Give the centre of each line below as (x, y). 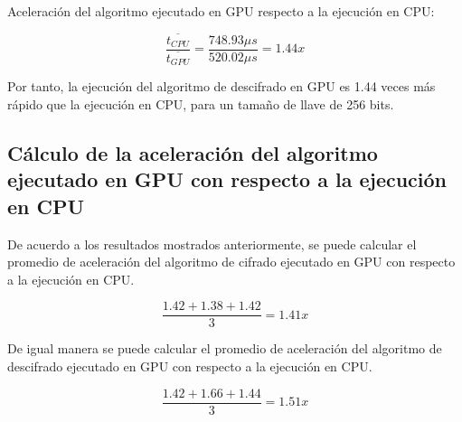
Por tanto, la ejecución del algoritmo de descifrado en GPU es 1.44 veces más (222, 86)
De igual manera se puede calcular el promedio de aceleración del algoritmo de (225, 348)
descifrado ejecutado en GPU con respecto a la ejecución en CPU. (190, 366)
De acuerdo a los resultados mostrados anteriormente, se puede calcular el (212, 244)
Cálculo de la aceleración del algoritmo (193, 152)
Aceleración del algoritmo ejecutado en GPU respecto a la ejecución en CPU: (221, 11)
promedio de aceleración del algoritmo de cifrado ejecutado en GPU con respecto (231, 262)
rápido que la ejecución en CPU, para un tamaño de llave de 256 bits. (201, 103)
